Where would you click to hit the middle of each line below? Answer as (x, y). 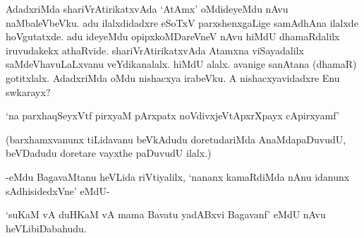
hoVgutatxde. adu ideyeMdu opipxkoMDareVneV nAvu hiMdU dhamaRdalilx (173, 36)
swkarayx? (28, 91)
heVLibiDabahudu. (46, 228)
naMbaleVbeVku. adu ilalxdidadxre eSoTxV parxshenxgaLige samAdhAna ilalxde (182, 22)
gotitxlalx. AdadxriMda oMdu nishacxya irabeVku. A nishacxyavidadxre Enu (173, 77)
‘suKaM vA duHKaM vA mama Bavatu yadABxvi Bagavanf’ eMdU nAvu (166, 214)
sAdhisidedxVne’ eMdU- (58, 190)
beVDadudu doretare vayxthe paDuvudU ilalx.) (109, 153)
